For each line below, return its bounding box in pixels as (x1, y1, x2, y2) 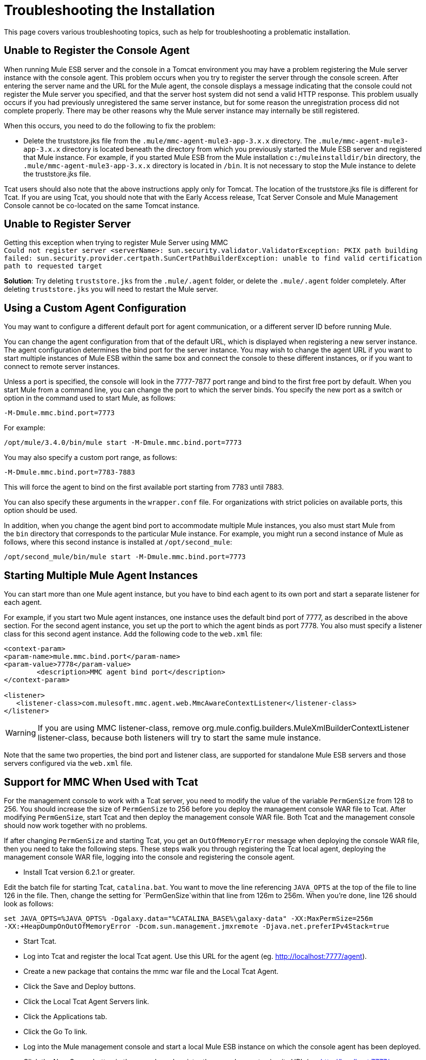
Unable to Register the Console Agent (4, 44, 190, 57)
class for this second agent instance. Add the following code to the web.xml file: (4, 630, 263, 638)
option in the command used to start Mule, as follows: (4, 394, 176, 403)
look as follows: (4, 899, 53, 908)
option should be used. (4, 506, 77, 515)
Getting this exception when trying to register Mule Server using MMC (4, 238, 228, 247)
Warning (5, 728, 36, 738)
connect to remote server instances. (4, 362, 120, 371)
